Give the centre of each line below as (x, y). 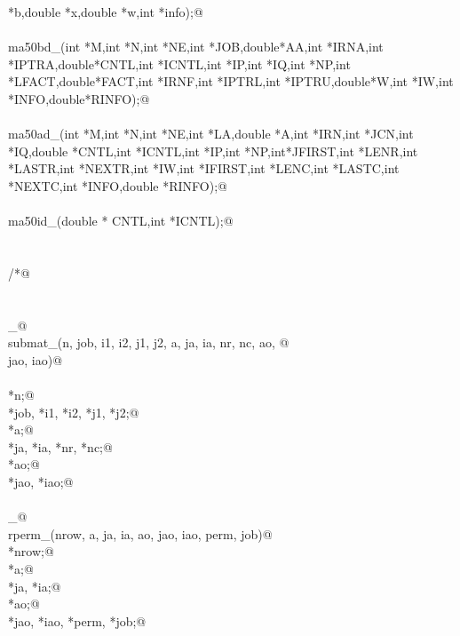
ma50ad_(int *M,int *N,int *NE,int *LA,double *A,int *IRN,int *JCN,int (211, 134)
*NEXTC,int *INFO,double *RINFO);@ (118, 185)
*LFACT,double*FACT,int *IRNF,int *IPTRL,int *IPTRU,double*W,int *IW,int (231, 81)
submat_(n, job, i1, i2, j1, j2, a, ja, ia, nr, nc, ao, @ (149, 342)
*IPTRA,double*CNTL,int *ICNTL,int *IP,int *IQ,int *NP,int (179, 64)
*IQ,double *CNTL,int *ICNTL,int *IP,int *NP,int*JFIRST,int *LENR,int (213, 151)
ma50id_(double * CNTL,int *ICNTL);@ (121, 221)
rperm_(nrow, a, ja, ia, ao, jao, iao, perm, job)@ (140, 533)
